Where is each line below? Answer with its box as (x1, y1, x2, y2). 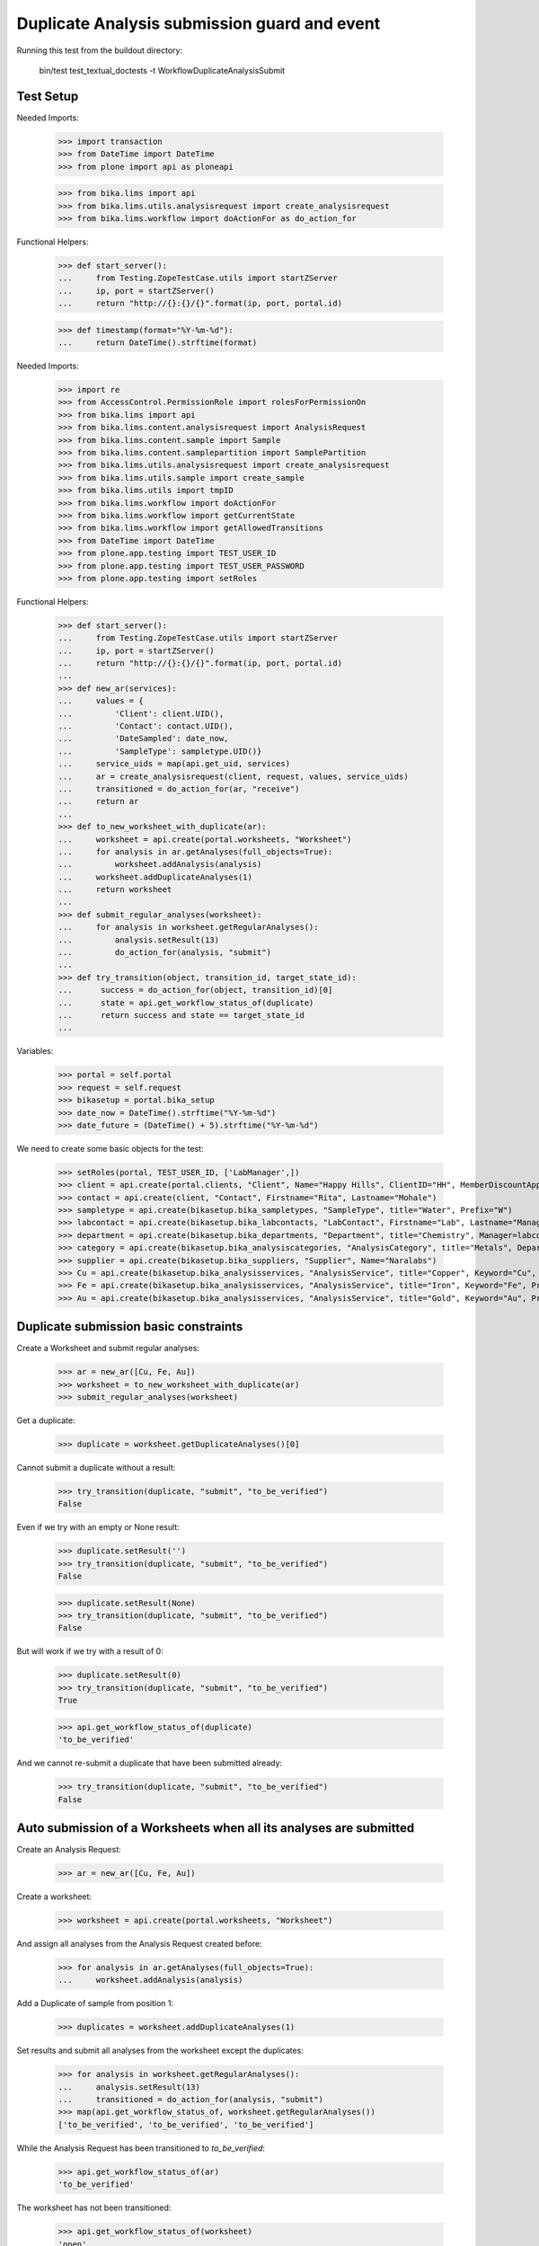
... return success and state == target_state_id (57, 1010, 305, 1020)
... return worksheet (57, 885, 172, 895)
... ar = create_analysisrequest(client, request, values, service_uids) (57, 771, 409, 782)
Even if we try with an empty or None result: (16, 1522, 180, 1533)
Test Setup (16, 88, 79, 103)
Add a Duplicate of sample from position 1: (16, 1998, 174, 2009)
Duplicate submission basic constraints (16, 1319, 243, 1334)
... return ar (57, 796, 139, 807)
